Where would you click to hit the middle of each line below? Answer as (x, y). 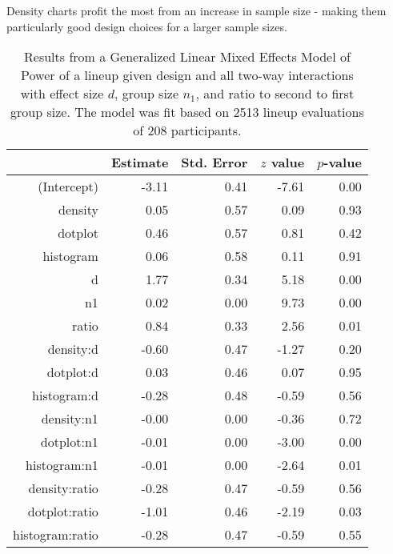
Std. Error (215, 163)
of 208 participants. (187, 130)
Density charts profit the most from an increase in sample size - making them (196, 10)
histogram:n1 (62, 465)
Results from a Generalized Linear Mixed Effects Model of (187, 57)
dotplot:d (72, 372)
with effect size (62, 94)
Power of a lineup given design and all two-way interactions (187, 75)
